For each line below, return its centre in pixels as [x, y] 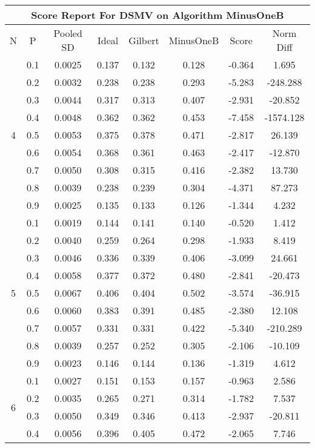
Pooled [68, 33]
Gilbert [144, 40]
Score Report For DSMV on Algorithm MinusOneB [157, 15]
